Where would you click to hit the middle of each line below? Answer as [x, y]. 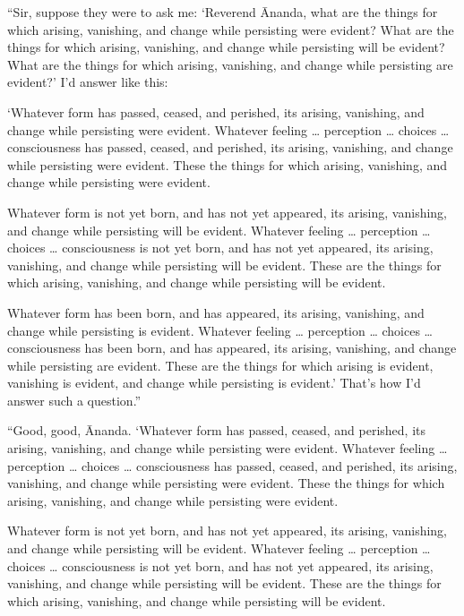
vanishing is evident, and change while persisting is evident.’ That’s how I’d [214, 383]
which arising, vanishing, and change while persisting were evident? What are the [231, 29]
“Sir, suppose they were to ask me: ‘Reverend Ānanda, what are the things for [223, 12]
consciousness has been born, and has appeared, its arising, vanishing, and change [232, 348]
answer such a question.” [74, 400]
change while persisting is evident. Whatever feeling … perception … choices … [220, 330]
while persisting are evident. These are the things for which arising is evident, [220, 365]
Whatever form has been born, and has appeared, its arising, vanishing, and [216, 312]
